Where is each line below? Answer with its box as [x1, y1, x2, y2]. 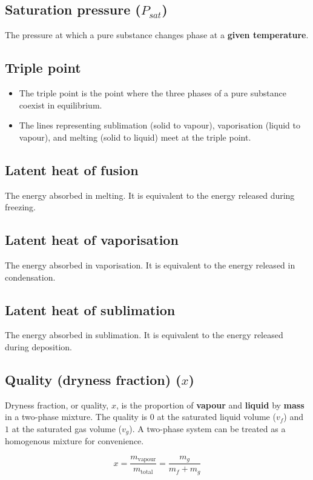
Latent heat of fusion [5, 160, 139, 179]
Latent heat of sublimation [5, 300, 176, 319]
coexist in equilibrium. [19, 98, 102, 111]
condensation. [5, 270, 56, 283]
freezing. [5, 201, 36, 213]
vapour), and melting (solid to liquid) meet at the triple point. [19, 130, 251, 143]
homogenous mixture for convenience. [5, 435, 144, 447]
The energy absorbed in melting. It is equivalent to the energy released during [5, 188, 295, 201]
